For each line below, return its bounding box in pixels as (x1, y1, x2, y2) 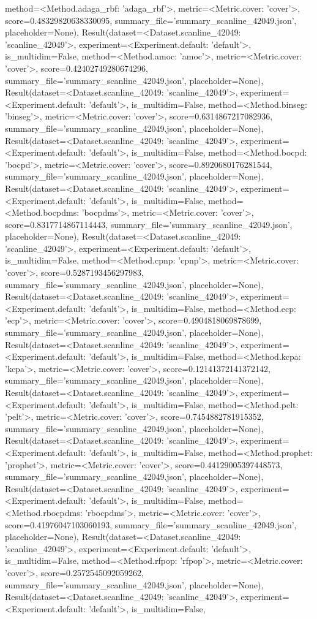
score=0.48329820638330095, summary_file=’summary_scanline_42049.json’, (5, 13, 297, 26)
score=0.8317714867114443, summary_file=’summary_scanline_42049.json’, (5, 218, 293, 230)
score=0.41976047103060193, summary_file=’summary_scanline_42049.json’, (5, 518, 297, 531)
